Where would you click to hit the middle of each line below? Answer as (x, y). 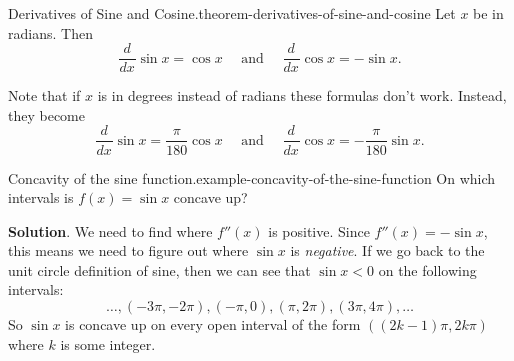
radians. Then (50, 32)
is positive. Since (319, 230)
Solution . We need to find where (110, 230)
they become (46, 114)
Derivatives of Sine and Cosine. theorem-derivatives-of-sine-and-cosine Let (232, 13)
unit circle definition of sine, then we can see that (159, 269)
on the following (427, 269)
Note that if (44, 95)
